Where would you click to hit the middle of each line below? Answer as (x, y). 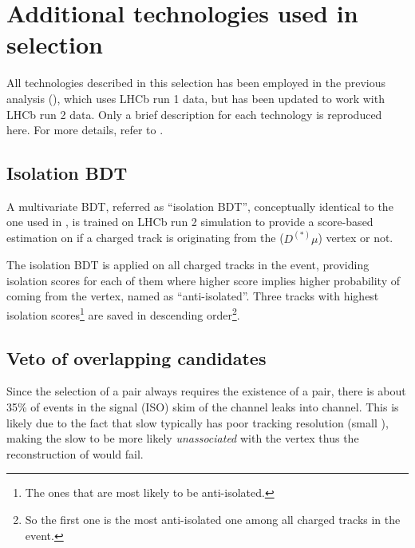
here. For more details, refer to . (85, 130)
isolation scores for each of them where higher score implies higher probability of (203, 280)
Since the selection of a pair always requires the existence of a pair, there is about (206, 391)
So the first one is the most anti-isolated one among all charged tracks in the (213, 519)
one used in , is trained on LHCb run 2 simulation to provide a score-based (190, 222)
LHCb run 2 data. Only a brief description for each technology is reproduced (194, 114)
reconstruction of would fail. (75, 453)
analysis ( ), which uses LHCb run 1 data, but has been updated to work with (196, 98)
